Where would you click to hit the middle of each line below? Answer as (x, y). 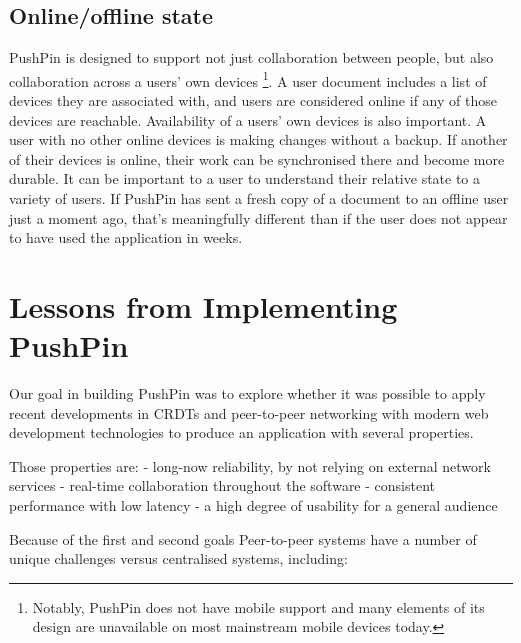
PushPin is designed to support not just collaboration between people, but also (251, 57)
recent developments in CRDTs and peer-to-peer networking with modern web (249, 412)
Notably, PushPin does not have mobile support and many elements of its (258, 606)
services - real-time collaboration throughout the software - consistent (222, 485)
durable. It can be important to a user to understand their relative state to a (245, 178)
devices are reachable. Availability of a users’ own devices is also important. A (248, 119)
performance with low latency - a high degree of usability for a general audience (253, 505)
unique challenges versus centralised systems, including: (178, 558)
